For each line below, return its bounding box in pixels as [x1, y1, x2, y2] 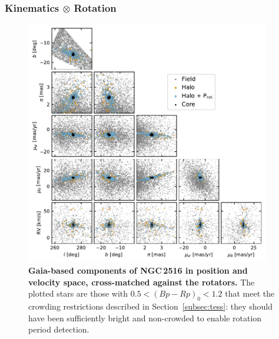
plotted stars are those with [28, 287, 128, 300]
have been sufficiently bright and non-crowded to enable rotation [28, 311, 262, 324]
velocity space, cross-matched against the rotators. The [28, 275, 255, 288]
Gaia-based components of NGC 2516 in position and [28, 264, 248, 276]
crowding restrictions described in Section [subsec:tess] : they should [28, 300, 273, 312]
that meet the [225, 287, 275, 300]
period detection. [28, 323, 89, 335]
